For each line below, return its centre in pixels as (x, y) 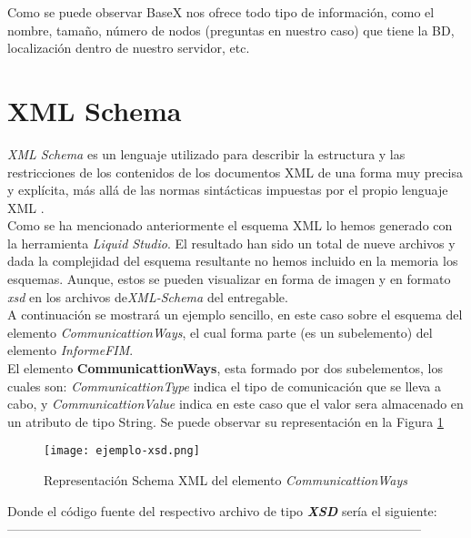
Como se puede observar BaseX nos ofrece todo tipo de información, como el (221, 12)
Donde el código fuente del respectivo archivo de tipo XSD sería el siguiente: (222, 510)
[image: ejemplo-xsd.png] (122, 451)
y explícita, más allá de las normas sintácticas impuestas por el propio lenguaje (228, 190)
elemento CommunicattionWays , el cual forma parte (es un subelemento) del (220, 332)
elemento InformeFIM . (70, 350)
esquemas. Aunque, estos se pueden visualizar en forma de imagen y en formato (229, 279)
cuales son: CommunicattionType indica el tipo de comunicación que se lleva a (224, 386)
